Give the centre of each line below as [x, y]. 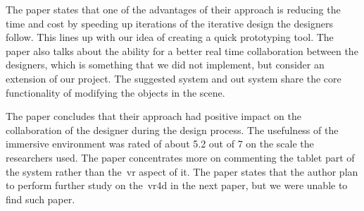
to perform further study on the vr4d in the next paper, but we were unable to [177, 185]
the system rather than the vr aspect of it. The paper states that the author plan [182, 171]
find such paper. [40, 199]
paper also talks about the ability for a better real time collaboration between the [182, 50]
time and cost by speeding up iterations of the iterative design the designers [169, 23]
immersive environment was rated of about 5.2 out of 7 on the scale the [160, 144]
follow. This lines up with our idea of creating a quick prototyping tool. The [170, 37]
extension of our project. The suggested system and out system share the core [174, 78]
